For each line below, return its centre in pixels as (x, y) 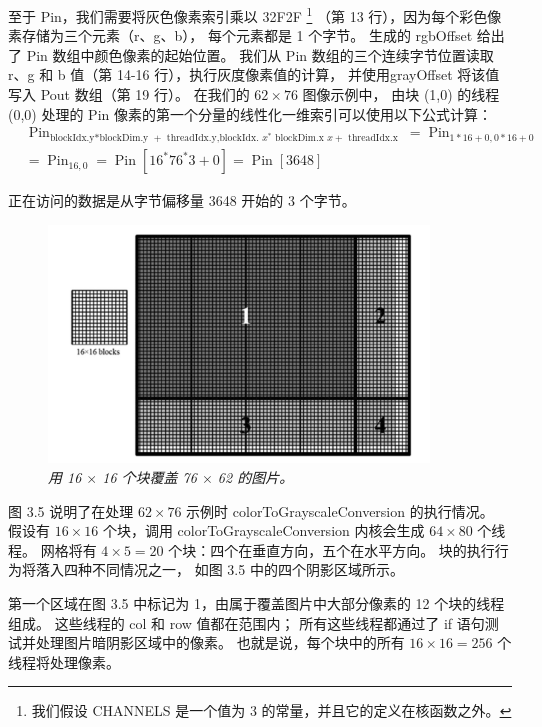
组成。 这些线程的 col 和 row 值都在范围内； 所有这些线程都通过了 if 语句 (246, 622)
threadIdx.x (373, 138)
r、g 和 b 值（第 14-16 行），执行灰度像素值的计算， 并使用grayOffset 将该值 (254, 74)
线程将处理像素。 (64, 661)
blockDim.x (299, 138)
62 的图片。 (255, 476)
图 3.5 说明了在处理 (71, 510)
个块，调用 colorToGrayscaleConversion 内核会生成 (263, 530)
